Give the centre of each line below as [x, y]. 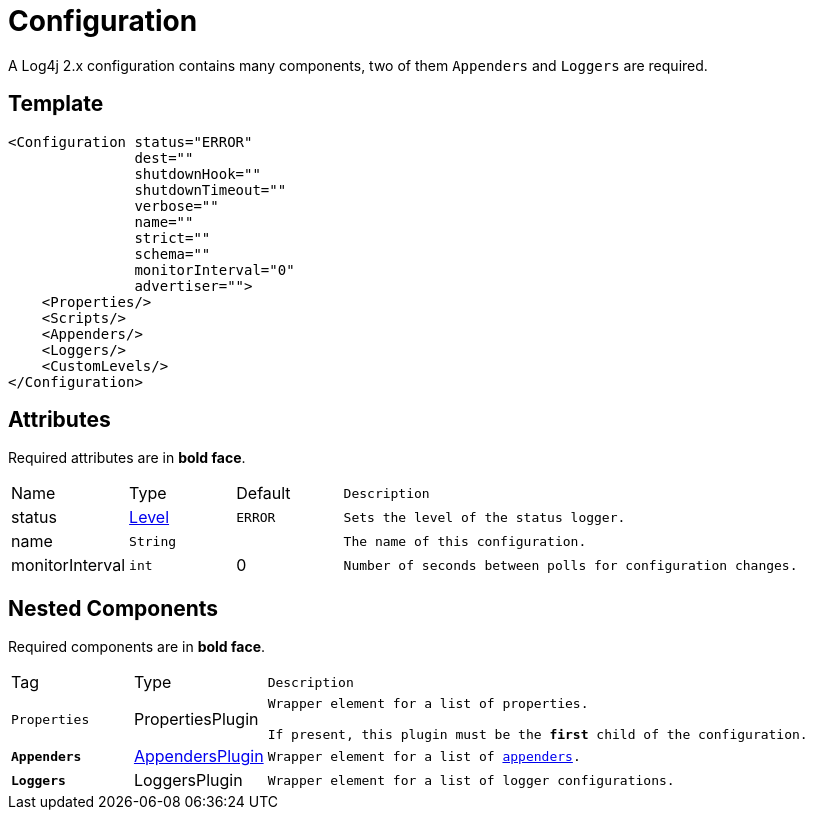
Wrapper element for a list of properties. [428, 704]
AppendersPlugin [198, 756]
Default [263, 493]
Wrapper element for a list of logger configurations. [471, 780]
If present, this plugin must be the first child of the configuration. [537, 735]
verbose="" [176, 205]
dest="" [164, 157]
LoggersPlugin [188, 780]
